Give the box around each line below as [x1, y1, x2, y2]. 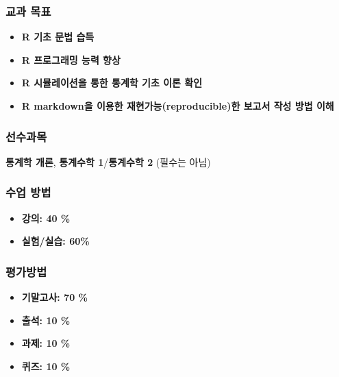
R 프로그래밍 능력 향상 [21, 52, 121, 66]
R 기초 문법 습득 [21, 29, 95, 44]
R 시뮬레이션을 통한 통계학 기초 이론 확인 [21, 75, 203, 90]
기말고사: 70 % [21, 290, 88, 304]
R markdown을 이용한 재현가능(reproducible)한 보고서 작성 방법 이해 [21, 99, 334, 112]
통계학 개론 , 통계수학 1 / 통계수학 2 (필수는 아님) [5, 154, 211, 169]
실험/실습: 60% [21, 234, 90, 248]
